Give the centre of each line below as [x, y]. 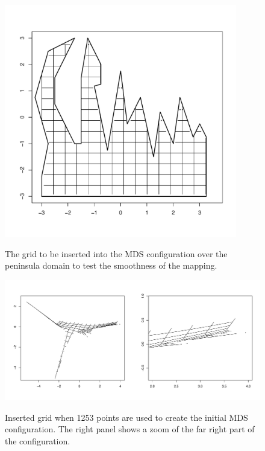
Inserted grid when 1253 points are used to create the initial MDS [126, 417]
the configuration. [38, 440]
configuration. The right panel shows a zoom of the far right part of [130, 429]
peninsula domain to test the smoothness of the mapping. [111, 265]
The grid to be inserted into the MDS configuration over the [116, 253]
